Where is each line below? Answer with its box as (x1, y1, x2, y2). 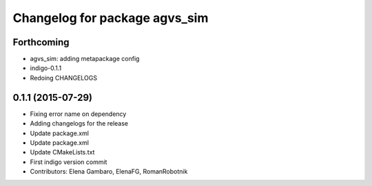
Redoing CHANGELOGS (30, 73, 98, 82)
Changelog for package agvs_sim (12, 10, 209, 25)
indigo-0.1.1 (30, 64, 62, 72)
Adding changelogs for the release (30, 119, 129, 128)
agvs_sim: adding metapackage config (30, 55, 140, 63)
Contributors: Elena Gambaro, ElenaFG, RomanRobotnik (30, 167, 188, 176)
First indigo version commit (30, 158, 107, 166)
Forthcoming (12, 36, 70, 48)
